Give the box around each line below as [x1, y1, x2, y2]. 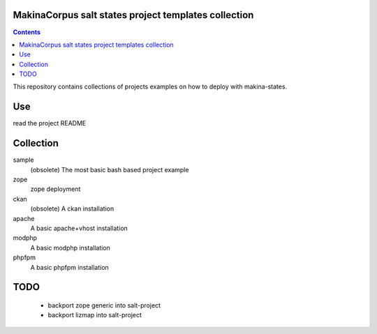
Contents [13, 28, 41, 36]
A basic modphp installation [30, 243, 111, 252]
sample [13, 155, 34, 164]
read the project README [13, 119, 87, 128]
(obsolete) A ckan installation [30, 204, 114, 213]
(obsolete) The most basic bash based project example [30, 165, 189, 174]
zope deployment [30, 185, 81, 193]
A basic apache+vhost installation [30, 224, 128, 233]
